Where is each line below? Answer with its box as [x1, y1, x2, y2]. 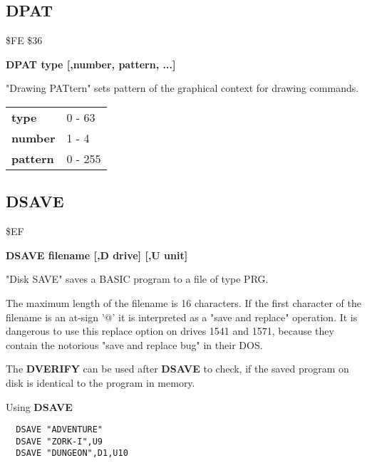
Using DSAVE [6, 399, 73, 414]
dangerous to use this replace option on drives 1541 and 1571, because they [6, 323, 334, 338]
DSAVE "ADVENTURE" [16, 425, 103, 435]
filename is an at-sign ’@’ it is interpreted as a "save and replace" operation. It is [6, 309, 358, 324]
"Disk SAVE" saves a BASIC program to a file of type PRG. [6, 271, 269, 286]
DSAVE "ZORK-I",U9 [16, 436, 103, 447]
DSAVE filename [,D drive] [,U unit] [6, 247, 188, 262]
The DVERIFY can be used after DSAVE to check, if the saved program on [6, 361, 349, 376]
